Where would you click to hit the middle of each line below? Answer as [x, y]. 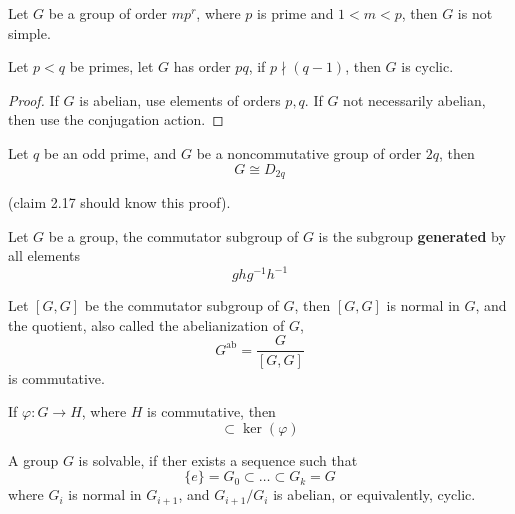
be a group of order [108, 13]
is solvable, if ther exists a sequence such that [218, 459]
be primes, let [111, 66]
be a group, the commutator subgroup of [173, 235]
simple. [29, 32]
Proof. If [33, 99]
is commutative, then [211, 411]
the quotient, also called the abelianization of [146, 324]
